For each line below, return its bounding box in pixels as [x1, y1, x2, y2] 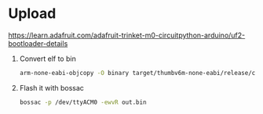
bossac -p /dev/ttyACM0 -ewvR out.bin [19, 98, 147, 106]
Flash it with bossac [19, 83, 85, 92]
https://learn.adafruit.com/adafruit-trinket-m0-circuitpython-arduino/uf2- [8, 30, 246, 40]
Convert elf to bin [19, 54, 76, 63]
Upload [8, 5, 57, 23]
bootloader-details [8, 38, 68, 48]
